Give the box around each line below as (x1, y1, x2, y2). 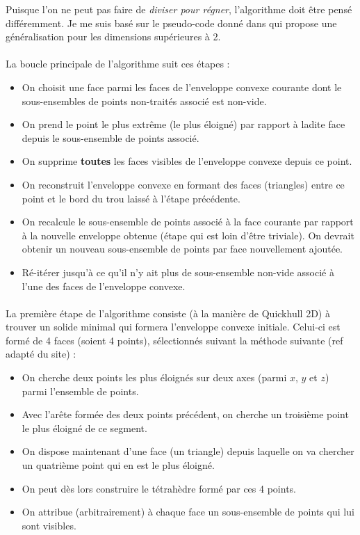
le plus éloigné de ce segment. (22, 420, 147, 435)
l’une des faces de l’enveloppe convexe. (22, 278, 186, 293)
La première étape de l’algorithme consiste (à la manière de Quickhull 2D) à (6, 305, 330, 320)
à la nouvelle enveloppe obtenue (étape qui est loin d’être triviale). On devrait (22, 227, 354, 242)
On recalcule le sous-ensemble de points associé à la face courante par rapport (22, 214, 354, 229)
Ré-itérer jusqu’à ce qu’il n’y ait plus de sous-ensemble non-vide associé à (22, 264, 334, 279)
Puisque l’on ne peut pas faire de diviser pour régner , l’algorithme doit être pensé (6, 2, 352, 16)
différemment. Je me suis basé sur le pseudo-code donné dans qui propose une (6, 15, 337, 30)
